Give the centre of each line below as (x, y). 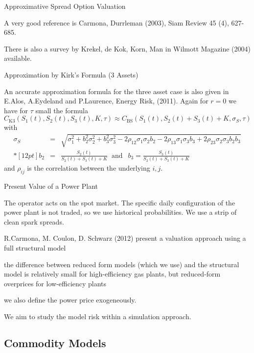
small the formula (62, 110)
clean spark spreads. (34, 221)
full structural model (35, 247)
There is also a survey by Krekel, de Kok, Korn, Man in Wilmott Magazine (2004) (127, 48)
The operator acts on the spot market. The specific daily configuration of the (120, 202)
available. (18, 58)
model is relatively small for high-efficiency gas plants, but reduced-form (112, 274)
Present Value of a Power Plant (51, 186)
